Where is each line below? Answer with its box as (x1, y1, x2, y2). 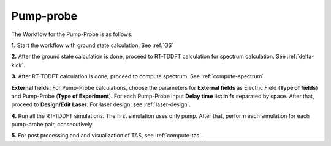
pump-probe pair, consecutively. (11, 121, 94, 128)
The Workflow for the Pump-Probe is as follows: (11, 31, 133, 38)
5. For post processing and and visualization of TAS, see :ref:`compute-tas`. (11, 132, 203, 139)
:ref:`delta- (287, 53, 314, 60)
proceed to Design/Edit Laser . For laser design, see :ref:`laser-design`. (11, 101, 191, 108)
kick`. (11, 61, 26, 68)
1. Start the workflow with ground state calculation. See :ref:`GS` (11, 42, 174, 49)
